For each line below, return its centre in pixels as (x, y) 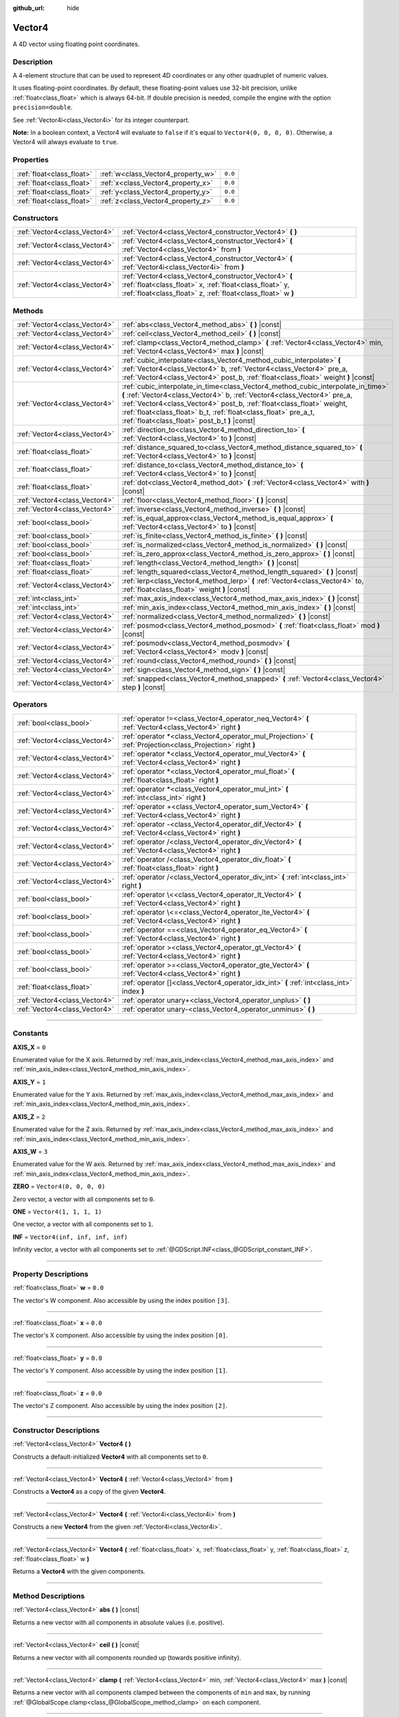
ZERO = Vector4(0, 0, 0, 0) (59, 1186)
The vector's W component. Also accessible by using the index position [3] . (121, 1300)
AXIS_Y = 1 (29, 1082)
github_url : (28, 8)
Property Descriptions (50, 1274)
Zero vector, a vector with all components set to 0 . (84, 1199)
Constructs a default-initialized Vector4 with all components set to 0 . (111, 1457)
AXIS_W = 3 (30, 1152)
